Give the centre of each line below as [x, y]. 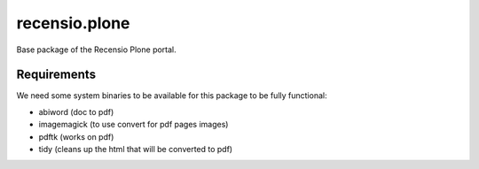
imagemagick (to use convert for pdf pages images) [133, 125]
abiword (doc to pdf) [76, 111]
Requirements [56, 75]
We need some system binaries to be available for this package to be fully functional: [172, 96]
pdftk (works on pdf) [76, 136]
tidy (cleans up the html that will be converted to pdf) [136, 150]
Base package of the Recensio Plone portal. [96, 50]
